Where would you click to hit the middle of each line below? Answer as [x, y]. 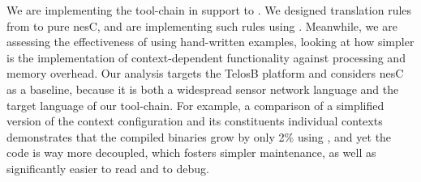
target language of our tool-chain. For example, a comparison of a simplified [195, 105]
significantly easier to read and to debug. [108, 168]
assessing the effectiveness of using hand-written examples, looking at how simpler [210, 42]
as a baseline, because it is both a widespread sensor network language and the [203, 89]
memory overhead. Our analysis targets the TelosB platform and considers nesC [205, 73]
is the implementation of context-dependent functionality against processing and [206, 57]
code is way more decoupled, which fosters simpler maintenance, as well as [191, 152]
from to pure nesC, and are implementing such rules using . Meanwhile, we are [202, 25]
